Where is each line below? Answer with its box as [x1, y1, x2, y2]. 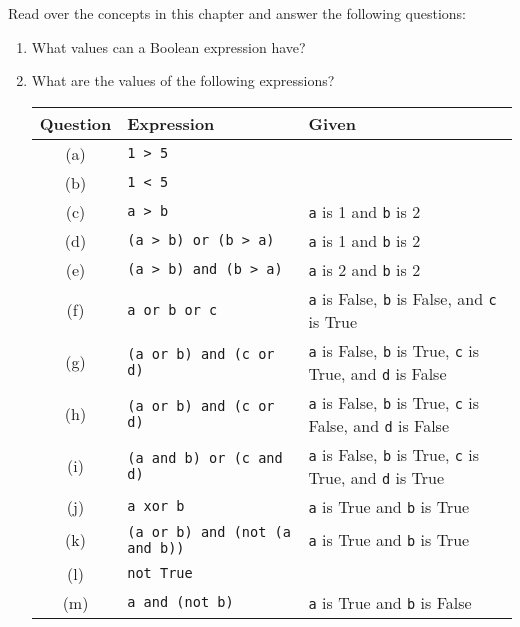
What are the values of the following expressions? [31, 70, 335, 91]
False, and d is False [308, 413, 449, 437]
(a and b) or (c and [127, 449, 283, 466]
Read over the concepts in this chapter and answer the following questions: [8, 3, 467, 23]
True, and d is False [308, 361, 447, 385]
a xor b [127, 498, 185, 515]
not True [127, 565, 193, 582]
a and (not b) [127, 594, 234, 611]
